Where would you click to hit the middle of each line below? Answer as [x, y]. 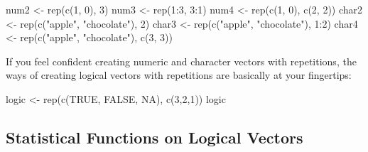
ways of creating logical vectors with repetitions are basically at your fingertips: [179, 75]
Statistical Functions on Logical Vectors [155, 137]
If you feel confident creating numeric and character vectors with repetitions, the [181, 61]
